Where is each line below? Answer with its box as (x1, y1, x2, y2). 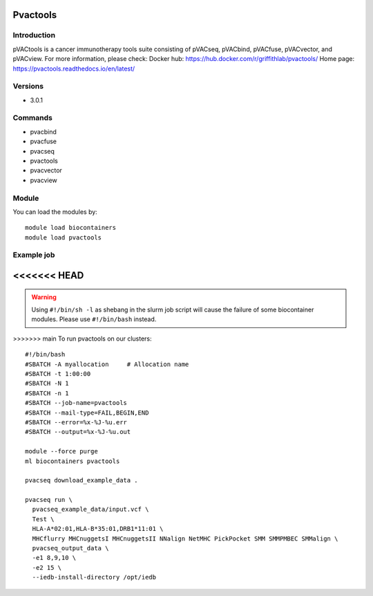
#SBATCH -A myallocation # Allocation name (25, 360, 189, 368)
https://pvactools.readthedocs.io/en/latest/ (12, 64, 135, 73)
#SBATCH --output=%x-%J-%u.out (25, 428, 131, 436)
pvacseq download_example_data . (25, 476, 138, 485)
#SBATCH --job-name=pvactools (25, 399, 128, 407)
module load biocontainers (25, 224, 117, 232)
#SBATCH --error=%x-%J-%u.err (25, 418, 128, 426)
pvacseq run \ (25, 496, 73, 504)
